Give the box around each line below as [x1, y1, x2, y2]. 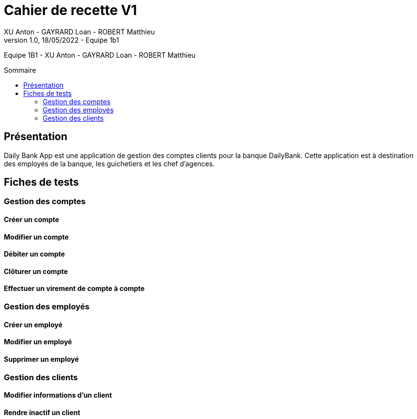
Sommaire [4, 65, 36, 74]
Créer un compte [4, 215, 59, 224]
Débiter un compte [4, 250, 65, 258]
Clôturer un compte [4, 267, 68, 275]
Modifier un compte [4, 232, 69, 241]
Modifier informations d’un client [4, 391, 112, 400]
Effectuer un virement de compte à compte [4, 284, 145, 293]
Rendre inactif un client [4, 408, 80, 417]
